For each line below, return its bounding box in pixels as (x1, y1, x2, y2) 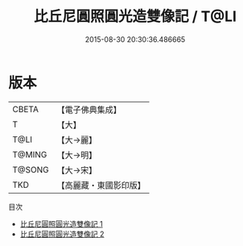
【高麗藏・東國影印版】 (56, 179, 146, 190)
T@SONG (12, 164, 50, 175)
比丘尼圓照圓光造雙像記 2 (19, 229, 105, 239)
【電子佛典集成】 (56, 104, 122, 115)
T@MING (12, 148, 47, 160)
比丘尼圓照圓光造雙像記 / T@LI (33, 7, 237, 26)
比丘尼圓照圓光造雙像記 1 (19, 219, 103, 228)
